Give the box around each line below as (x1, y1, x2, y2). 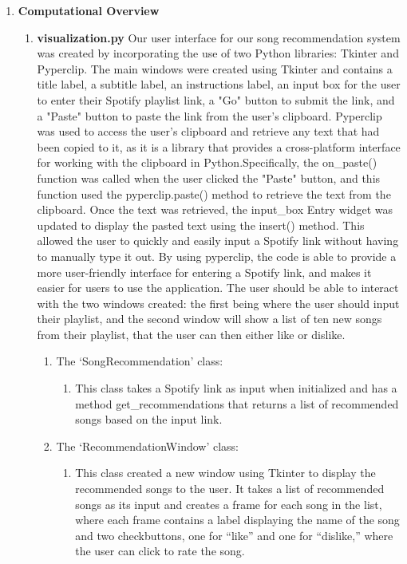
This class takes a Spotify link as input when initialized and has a (75, 380, 397, 396)
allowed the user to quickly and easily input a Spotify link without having (37, 232, 399, 249)
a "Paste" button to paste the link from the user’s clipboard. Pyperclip (37, 107, 382, 124)
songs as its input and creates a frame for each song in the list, (75, 495, 382, 512)
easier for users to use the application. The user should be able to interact (37, 279, 399, 296)
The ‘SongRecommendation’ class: (56, 353, 223, 369)
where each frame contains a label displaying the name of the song (75, 511, 400, 528)
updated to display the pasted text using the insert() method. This (37, 216, 365, 233)
